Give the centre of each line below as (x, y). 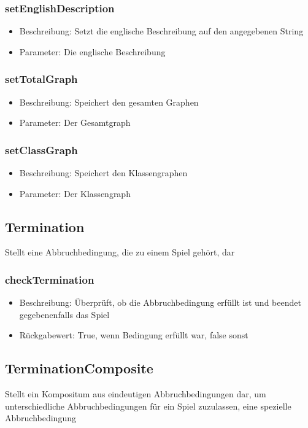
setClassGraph (41, 150)
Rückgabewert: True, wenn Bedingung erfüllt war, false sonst (134, 335)
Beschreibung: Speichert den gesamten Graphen (109, 102)
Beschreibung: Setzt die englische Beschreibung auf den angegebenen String (161, 31)
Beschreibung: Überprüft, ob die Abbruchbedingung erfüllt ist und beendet (160, 302)
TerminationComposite (79, 368)
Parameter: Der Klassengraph (75, 193)
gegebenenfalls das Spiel (64, 314)
